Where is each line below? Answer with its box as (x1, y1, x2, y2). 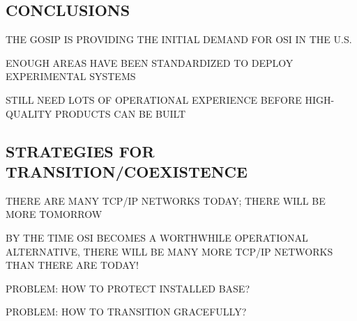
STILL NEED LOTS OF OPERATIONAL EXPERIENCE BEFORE (6, 92, 302, 107)
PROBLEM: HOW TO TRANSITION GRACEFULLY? (6, 304, 247, 319)
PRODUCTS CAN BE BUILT (54, 106, 186, 120)
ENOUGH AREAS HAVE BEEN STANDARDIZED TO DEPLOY (6, 55, 294, 70)
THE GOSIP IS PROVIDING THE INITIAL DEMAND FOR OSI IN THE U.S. (6, 32, 352, 47)
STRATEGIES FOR (6, 140, 155, 162)
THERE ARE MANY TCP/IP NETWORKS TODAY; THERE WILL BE (6, 193, 326, 208)
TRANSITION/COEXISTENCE (6, 160, 248, 182)
